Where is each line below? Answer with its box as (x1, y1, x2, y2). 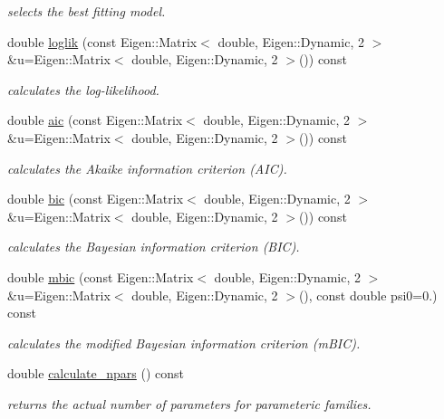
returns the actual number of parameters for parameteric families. (7, 394, 372, 413)
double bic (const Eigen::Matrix (7, 189, 184, 208)
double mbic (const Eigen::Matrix (7, 267, 194, 286)
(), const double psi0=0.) (298, 285, 438, 304)
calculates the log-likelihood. (7, 80, 159, 99)
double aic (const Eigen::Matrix (7, 110, 183, 129)
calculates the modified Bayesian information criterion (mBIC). (7, 333, 361, 352)
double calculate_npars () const (7, 364, 185, 383)
